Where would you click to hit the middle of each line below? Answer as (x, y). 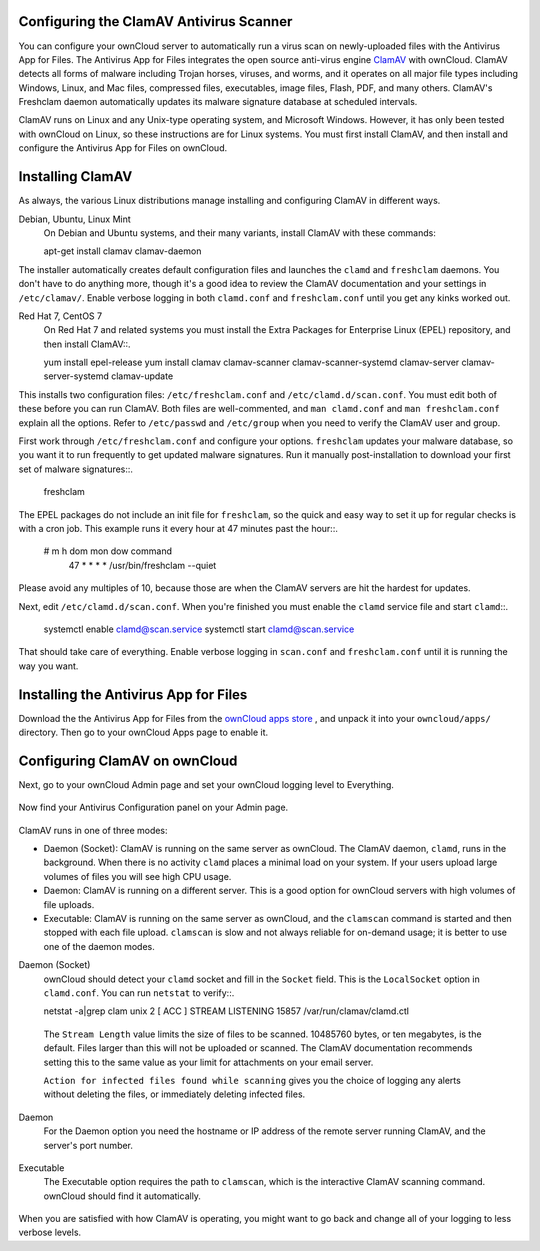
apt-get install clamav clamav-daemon (122, 251)
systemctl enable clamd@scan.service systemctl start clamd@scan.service (199, 629)
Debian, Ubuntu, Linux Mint (75, 219)
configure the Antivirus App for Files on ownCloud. (123, 148)
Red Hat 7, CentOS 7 (60, 316)
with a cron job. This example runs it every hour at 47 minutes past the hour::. (178, 528)
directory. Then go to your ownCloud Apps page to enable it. (143, 732)
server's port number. (88, 1145)
